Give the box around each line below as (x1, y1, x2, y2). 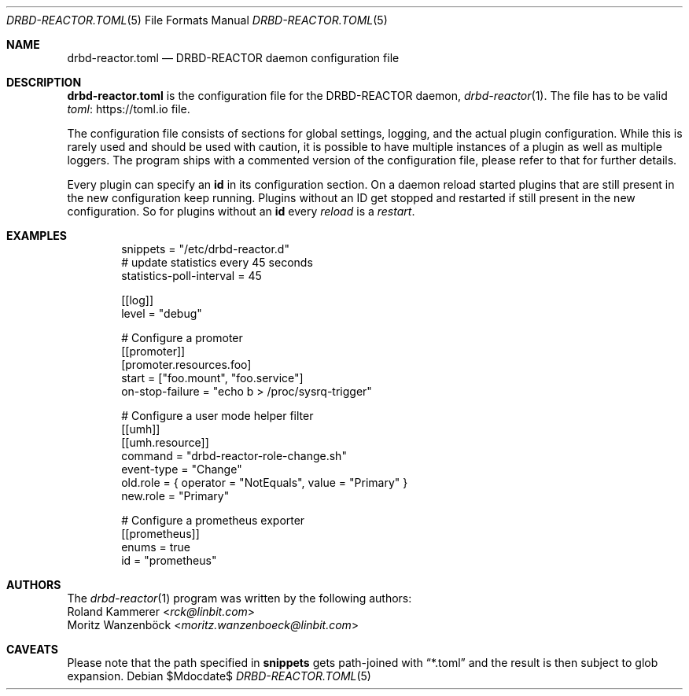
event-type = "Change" (121, 462, 242, 476)
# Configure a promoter (121, 331, 243, 344)
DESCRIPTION (6, 75, 82, 89)
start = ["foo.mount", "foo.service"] (121, 371, 304, 385)
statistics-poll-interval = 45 (121, 269, 262, 282)
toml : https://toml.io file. (67, 102, 190, 116)
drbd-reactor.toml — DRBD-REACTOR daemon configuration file (67, 51, 400, 64)
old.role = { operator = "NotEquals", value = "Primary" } (121, 476, 408, 489)
